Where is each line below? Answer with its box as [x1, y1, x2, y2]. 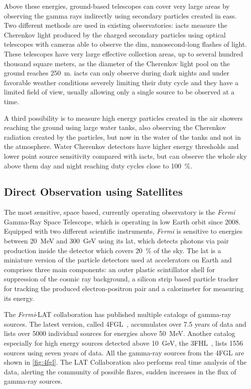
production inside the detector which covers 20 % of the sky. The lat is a [4, 245, 221, 255]
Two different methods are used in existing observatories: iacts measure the [4, 20, 227, 30]
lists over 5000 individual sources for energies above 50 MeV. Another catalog [4, 328, 235, 338]
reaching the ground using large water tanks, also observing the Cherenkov [4, 122, 226, 132]
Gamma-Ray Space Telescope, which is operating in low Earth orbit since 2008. [4, 216, 241, 226]
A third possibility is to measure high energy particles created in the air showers [4, 112, 243, 123]
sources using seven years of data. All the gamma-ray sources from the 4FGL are [4, 347, 244, 357]
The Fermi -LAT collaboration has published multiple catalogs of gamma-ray [4, 309, 231, 319]
